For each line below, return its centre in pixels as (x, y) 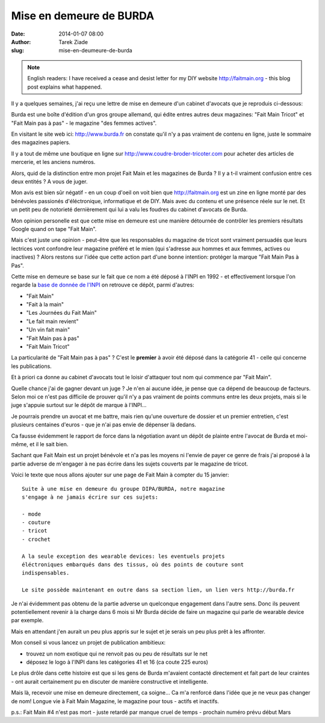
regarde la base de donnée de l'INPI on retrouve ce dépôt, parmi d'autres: (103, 285)
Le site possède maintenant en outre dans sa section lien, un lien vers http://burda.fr (158, 590)
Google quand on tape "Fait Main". (54, 229)
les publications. (32, 366)
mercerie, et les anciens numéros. (53, 162)
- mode (32, 514)
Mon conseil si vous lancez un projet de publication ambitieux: (88, 643)
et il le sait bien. (49, 444)
